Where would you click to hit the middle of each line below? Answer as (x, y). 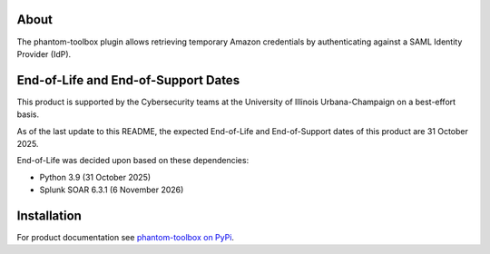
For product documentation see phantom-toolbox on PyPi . (126, 238)
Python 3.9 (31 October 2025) (95, 177)
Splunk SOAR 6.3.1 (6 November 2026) (112, 190)
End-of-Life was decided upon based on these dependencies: (133, 161)
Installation (49, 215)
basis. (28, 114)
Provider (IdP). (44, 54)
